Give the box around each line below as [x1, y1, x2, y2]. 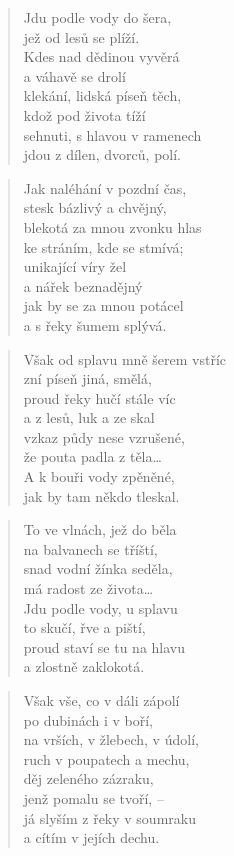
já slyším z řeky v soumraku [23, 807, 196, 828]
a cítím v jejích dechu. [23, 827, 160, 848]
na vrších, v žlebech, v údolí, [23, 729, 199, 750]
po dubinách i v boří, [23, 709, 153, 730]
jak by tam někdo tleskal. [23, 485, 180, 506]
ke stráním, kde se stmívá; [23, 236, 184, 257]
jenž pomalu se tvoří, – [23, 787, 164, 808]
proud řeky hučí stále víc [23, 387, 176, 408]
